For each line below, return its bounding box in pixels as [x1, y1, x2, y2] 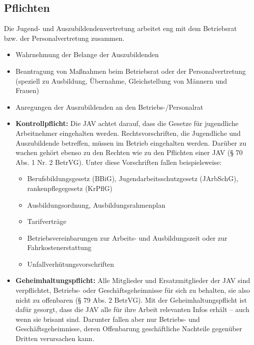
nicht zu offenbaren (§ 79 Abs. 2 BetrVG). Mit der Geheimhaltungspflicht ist [15, 294, 247, 305]
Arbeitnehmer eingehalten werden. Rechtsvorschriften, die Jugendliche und [15, 127, 241, 138]
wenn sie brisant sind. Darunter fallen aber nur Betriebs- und [15, 314, 200, 324]
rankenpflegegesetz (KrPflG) [27, 183, 113, 193]
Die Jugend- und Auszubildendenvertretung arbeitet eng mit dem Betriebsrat [4, 23, 237, 33]
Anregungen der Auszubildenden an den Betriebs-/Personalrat [15, 101, 203, 112]
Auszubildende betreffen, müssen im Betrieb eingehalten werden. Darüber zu [15, 137, 247, 148]
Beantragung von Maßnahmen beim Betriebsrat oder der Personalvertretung [15, 65, 246, 76]
